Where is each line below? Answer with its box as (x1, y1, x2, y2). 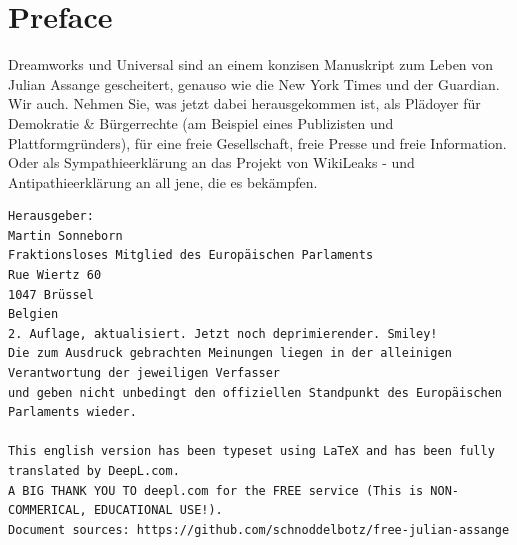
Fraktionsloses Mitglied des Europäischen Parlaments (8, 248, 374, 263)
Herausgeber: (8, 209, 94, 224)
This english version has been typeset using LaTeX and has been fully (8, 444, 495, 459)
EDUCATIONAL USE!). (93, 503, 223, 518)
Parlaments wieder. (8, 405, 137, 420)
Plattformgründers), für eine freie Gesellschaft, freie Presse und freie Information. (8, 132, 507, 153)
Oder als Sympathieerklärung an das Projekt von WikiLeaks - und (8, 152, 415, 173)
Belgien (8, 307, 59, 322)
